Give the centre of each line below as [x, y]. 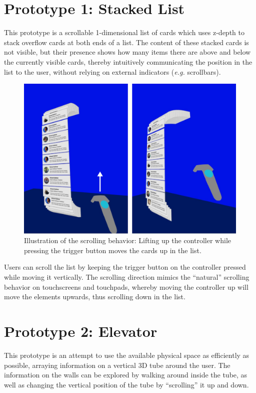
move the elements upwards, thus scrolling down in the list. [95, 297]
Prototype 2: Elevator [81, 331]
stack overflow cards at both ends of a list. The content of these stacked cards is [126, 42]
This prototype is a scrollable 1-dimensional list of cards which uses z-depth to [124, 32]
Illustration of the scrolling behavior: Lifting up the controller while [127, 240]
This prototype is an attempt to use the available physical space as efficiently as [127, 355]
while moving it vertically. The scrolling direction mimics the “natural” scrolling [127, 277]
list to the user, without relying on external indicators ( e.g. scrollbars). [112, 71]
